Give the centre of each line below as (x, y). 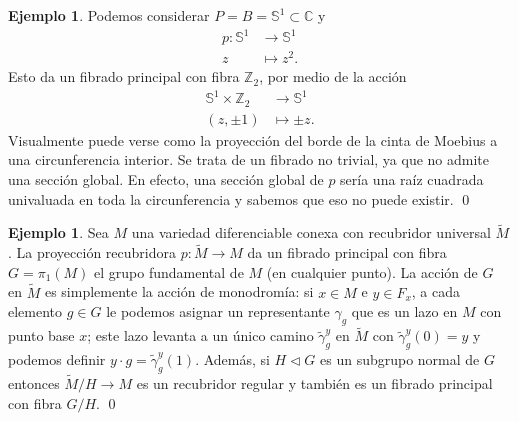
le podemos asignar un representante (218, 311)
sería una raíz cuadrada (412, 179)
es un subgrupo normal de (400, 359)
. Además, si (232, 359)
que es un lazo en (404, 311)
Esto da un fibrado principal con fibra (124, 76)
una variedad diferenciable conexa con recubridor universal (311, 232)
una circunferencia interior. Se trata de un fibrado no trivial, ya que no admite (248, 159)
